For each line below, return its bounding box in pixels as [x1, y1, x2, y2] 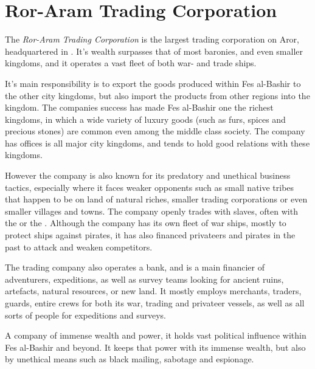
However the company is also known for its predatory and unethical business [5, 169, 291, 182]
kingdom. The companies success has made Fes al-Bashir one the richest [5, 101, 274, 114]
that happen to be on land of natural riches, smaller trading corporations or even [5, 193, 308, 205]
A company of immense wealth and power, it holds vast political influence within [5, 329, 306, 342]
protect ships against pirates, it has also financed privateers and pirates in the [5, 229, 296, 241]
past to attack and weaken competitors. [5, 240, 153, 253]
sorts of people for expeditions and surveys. [5, 308, 166, 321]
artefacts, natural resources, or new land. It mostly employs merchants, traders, [5, 285, 302, 297]
